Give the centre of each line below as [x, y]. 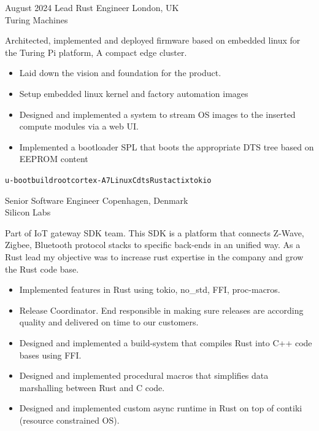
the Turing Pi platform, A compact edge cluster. [96, 52]
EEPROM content [54, 159]
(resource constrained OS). [69, 420]
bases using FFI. [50, 355]
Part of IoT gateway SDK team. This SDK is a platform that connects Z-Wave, [155, 232]
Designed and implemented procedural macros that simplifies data [144, 375]
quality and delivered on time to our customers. [109, 322]
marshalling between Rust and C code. [92, 387]
